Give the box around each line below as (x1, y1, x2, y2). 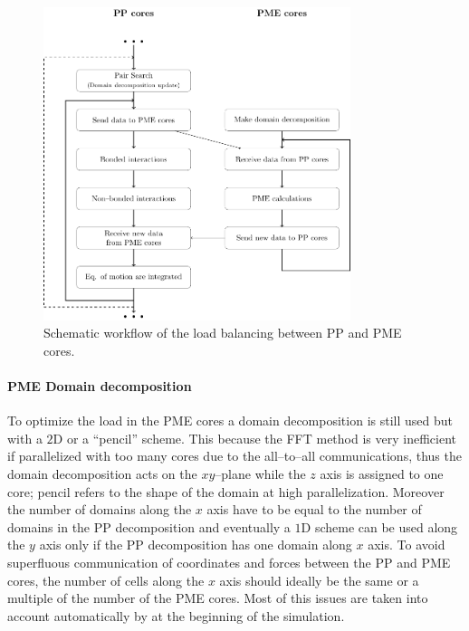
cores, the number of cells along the (7, 570, 205, 589)
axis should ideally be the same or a (219, 570, 419, 589)
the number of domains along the (7, 500, 192, 519)
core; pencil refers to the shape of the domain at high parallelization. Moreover (7, 482, 445, 501)
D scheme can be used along (301, 517, 458, 536)
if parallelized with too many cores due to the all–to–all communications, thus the (7, 446, 462, 465)
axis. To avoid (368, 535, 445, 554)
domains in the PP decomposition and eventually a (7, 517, 291, 536)
